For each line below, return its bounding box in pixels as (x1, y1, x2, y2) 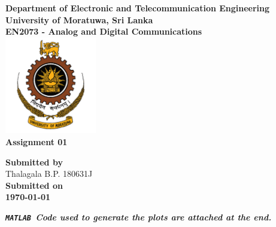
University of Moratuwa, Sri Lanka (5, 13, 153, 26)
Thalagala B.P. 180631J (5, 167, 93, 180)
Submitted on (5, 179, 63, 191)
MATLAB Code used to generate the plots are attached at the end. (5, 210, 272, 223)
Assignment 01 (5, 135, 68, 148)
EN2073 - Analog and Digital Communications (5, 25, 202, 38)
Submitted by (5, 155, 63, 168)
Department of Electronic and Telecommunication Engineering (5, 2, 270, 14)
